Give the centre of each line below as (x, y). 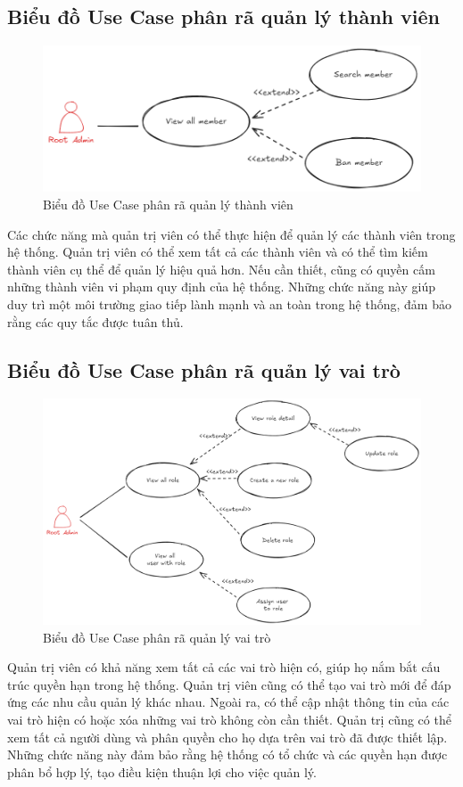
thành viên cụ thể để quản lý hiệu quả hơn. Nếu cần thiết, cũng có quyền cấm (221, 269)
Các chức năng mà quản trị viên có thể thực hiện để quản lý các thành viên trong (231, 234)
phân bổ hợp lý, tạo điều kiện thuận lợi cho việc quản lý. (162, 771)
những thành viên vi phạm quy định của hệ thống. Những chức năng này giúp (221, 287)
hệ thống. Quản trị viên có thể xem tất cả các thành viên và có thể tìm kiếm (218, 252)
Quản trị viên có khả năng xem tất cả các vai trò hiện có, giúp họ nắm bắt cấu (224, 667)
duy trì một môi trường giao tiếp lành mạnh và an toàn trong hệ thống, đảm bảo (229, 303)
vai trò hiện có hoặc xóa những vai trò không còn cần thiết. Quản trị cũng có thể (229, 719)
